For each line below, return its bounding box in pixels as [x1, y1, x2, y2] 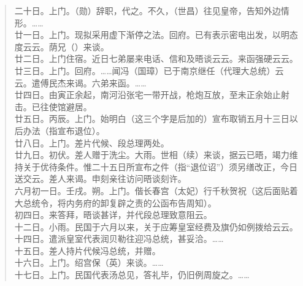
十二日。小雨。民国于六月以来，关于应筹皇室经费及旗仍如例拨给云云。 [14, 220, 298, 233]
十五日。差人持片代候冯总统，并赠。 [14, 244, 161, 257]
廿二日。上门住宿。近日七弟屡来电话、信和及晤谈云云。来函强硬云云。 [14, 52, 298, 65]
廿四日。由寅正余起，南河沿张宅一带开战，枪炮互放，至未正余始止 [14, 88, 281, 101]
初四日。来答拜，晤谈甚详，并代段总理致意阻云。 [14, 208, 212, 221]
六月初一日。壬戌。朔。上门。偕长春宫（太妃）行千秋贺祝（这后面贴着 [14, 184, 298, 197]
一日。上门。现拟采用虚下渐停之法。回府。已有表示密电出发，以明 [23, 28, 290, 41]
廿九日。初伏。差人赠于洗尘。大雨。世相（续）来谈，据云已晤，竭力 [14, 148, 290, 161]
